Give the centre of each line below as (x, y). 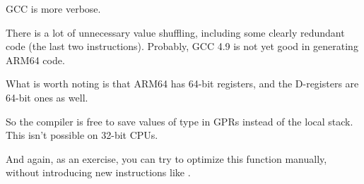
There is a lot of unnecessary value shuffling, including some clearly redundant (175, 32)
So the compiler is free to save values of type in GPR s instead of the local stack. (180, 121)
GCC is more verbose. (53, 8)
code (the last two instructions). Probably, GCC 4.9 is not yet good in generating (182, 46)
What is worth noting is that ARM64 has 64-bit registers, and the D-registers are (182, 84)
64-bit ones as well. (47, 97)
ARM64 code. (35, 60)
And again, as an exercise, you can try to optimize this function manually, (166, 158)
